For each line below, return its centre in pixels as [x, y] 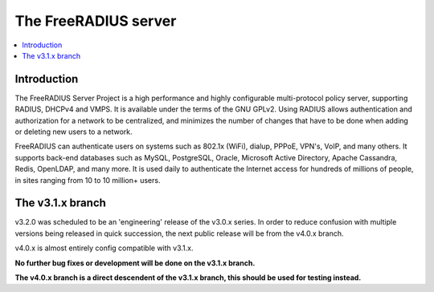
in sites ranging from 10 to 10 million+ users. [88, 180]
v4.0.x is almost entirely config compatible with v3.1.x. [104, 248]
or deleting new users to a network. [74, 132]
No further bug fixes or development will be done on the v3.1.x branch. [135, 263]
